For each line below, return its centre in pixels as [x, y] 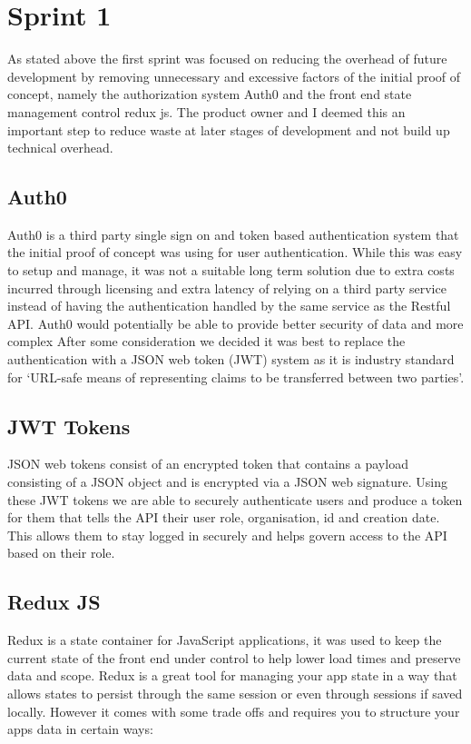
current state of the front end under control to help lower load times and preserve [234, 657]
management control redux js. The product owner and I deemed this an [206, 111]
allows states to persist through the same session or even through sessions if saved [235, 693]
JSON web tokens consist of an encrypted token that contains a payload [208, 464]
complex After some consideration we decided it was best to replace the [206, 341]
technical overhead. [60, 148]
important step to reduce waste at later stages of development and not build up [229, 129]
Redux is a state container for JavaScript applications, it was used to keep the [225, 640]
